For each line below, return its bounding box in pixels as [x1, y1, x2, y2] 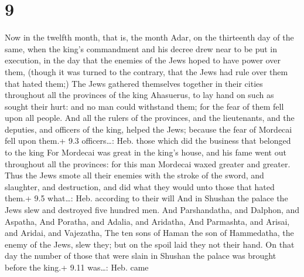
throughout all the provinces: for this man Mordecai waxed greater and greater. [5, 157, 291, 170]
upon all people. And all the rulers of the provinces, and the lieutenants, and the [5, 112, 295, 124]
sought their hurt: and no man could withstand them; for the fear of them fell [5, 100, 284, 112]
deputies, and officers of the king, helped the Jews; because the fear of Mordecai [5, 123, 292, 135]
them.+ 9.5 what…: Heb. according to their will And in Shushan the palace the [5, 192, 288, 204]
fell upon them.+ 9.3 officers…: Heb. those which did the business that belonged [5, 134, 291, 147]
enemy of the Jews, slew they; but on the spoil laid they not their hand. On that [5, 238, 295, 250]
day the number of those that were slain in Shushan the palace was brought [5, 249, 276, 262]
